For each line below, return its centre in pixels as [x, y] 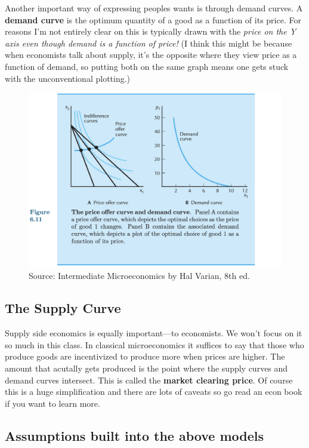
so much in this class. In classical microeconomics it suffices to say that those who [154, 344]
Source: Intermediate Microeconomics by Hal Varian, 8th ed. [139, 276]
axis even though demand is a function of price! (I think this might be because [149, 43]
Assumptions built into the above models [134, 435]
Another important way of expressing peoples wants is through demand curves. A [154, 8]
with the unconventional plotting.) [68, 78]
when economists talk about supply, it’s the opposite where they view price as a [151, 55]
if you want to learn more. [52, 403]
